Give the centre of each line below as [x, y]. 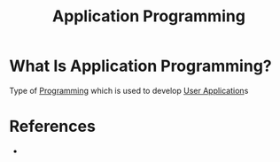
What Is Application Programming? [140, 66]
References [52, 127]
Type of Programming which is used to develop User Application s [129, 90]
